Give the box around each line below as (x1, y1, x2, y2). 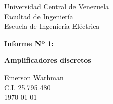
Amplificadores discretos (4, 55, 91, 65)
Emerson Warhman (4, 72, 64, 82)
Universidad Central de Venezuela (4, 1, 109, 11)
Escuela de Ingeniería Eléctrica (4, 21, 100, 31)
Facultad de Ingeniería (4, 11, 73, 21)
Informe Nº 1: (4, 38, 54, 48)
